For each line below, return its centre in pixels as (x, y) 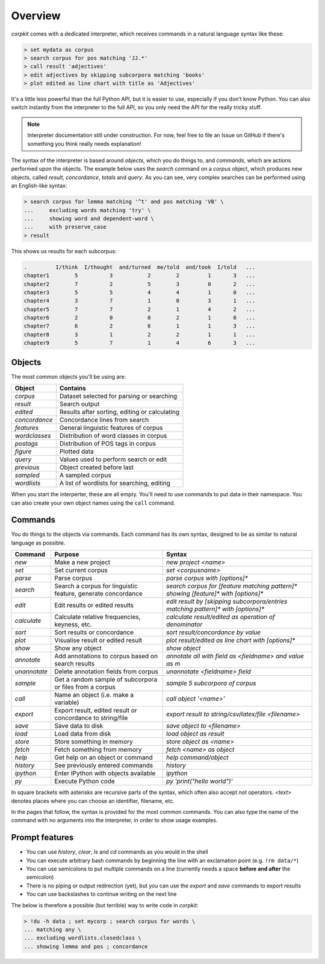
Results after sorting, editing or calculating (119, 412)
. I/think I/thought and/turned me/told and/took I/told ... (140, 267)
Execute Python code (85, 781)
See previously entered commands (104, 766)
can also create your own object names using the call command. (93, 503)
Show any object (78, 648)
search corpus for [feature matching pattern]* (231, 586)
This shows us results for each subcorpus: (64, 251)
